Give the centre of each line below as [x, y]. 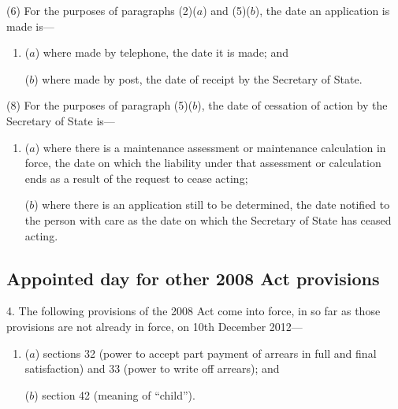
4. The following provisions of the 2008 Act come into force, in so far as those [193, 311]
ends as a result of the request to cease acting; [136, 178]
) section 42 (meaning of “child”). [115, 394]
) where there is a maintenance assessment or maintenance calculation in [210, 147]
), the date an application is [322, 10]
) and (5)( [227, 10]
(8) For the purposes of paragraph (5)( [100, 105]
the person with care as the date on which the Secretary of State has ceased [208, 219]
